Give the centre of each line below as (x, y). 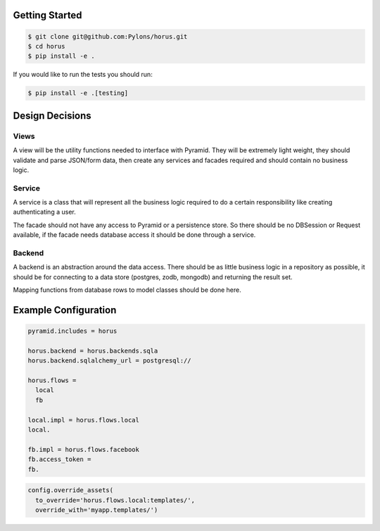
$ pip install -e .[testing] (78, 93)
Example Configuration (65, 310)
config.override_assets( (71, 490)
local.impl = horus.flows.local (84, 420)
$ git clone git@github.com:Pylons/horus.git (108, 36)
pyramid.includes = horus (72, 331)
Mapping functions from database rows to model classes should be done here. (127, 290)
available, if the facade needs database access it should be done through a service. (134, 235)
